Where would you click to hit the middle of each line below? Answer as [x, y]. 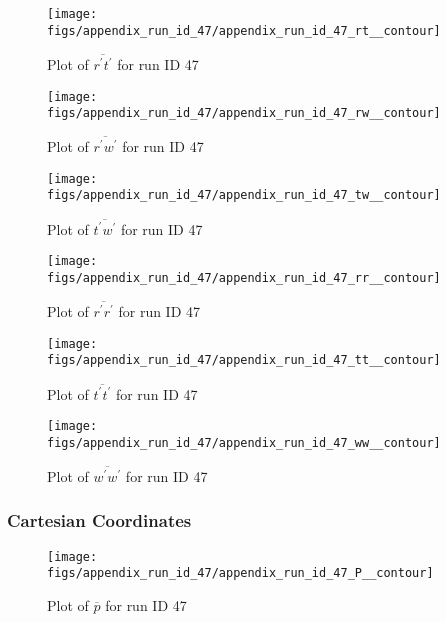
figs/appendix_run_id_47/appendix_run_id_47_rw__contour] [244, 113]
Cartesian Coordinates [99, 520]
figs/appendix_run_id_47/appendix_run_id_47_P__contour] [240, 573]
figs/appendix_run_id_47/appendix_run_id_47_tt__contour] [244, 360]
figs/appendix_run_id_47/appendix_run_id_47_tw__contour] [244, 195]
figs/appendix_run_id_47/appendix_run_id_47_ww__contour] [244, 442]
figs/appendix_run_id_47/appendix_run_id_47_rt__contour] [244, 30]
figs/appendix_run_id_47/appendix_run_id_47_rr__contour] [244, 278]
